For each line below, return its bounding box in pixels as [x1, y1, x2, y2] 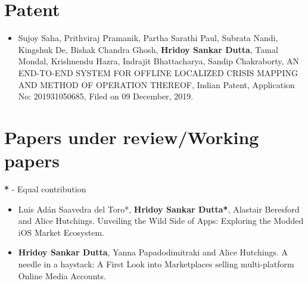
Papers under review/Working [4, 124, 259, 149]
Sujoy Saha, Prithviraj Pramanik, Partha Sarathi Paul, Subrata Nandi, [18, 32, 278, 44]
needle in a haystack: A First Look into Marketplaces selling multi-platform [18, 257, 294, 270]
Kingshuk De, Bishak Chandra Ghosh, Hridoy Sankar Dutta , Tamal [18, 43, 278, 55]
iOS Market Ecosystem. [18, 226, 105, 238]
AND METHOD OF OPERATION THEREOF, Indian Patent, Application [18, 78, 295, 90]
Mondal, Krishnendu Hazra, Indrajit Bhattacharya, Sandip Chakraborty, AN [18, 55, 299, 67]
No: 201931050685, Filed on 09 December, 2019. [18, 90, 194, 102]
